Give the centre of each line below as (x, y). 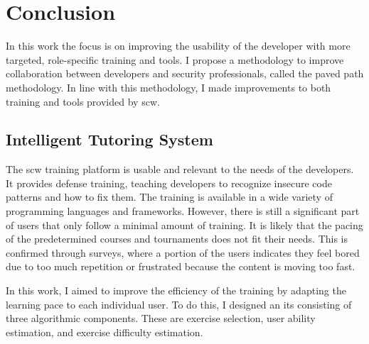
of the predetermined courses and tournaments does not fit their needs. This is (177, 239)
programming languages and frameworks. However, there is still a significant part (183, 211)
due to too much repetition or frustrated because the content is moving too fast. (181, 266)
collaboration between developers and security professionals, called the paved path (185, 73)
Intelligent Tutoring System (109, 139)
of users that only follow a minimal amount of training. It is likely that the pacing (184, 224)
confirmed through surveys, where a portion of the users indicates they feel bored (183, 252)
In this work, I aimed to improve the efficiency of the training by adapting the (176, 290)
